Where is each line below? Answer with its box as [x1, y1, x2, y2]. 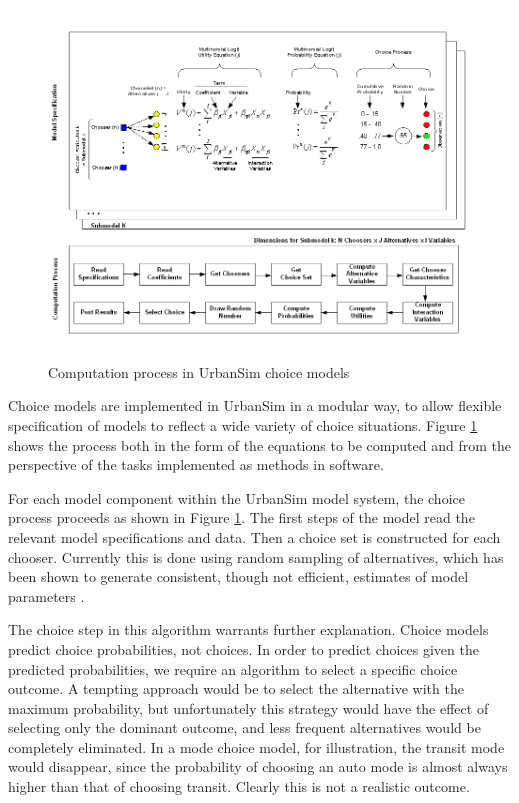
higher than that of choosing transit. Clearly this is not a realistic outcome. [8, 776, 470, 797]
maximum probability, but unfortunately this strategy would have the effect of [8, 697, 489, 718]
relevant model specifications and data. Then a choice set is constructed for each [8, 526, 501, 547]
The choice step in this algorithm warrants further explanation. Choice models [8, 619, 489, 640]
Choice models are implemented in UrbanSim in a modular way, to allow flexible [8, 395, 502, 416]
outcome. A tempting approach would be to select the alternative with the [8, 678, 464, 699]
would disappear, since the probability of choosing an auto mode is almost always [8, 756, 508, 777]
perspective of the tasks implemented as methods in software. [8, 454, 384, 475]
